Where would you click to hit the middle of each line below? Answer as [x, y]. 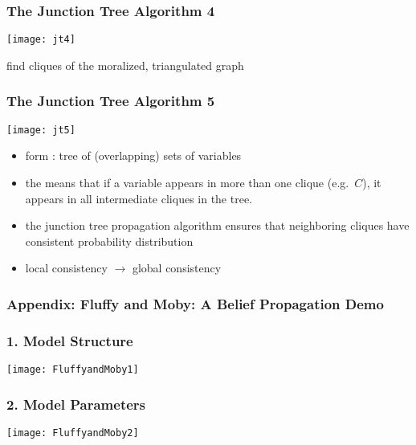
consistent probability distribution [109, 241]
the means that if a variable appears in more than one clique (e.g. [187, 182]
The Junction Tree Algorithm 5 [111, 101]
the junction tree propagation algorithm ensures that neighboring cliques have [217, 225]
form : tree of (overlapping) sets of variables [133, 155]
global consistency [177, 268]
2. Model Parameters [76, 404]
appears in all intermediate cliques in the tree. [139, 198]
